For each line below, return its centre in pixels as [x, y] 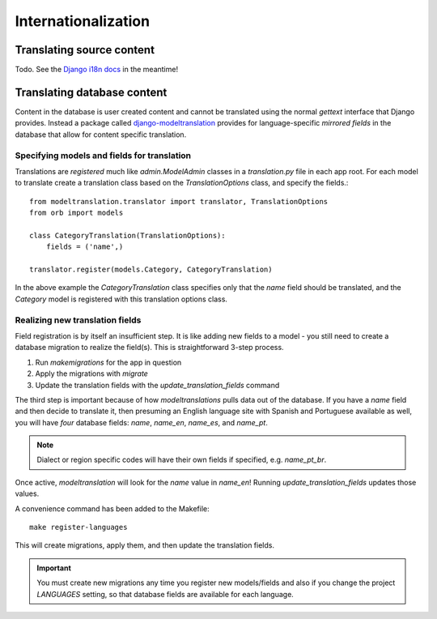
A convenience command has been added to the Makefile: [112, 508]
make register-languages [78, 527]
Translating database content [91, 92]
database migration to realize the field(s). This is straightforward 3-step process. [149, 348]
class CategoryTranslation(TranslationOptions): [127, 235]
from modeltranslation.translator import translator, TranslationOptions [179, 201]
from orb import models [76, 213]
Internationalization [82, 21]
